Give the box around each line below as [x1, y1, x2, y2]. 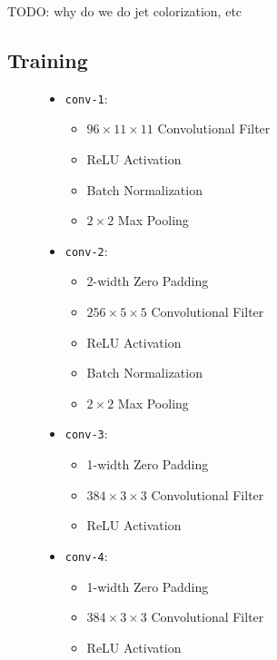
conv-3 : [64, 424, 108, 443]
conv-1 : [64, 88, 108, 107]
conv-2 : [64, 241, 108, 260]
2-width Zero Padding [86, 271, 209, 291]
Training [7, 45, 88, 74]
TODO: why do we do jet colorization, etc [7, 2, 242, 20]
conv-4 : [64, 546, 108, 565]
